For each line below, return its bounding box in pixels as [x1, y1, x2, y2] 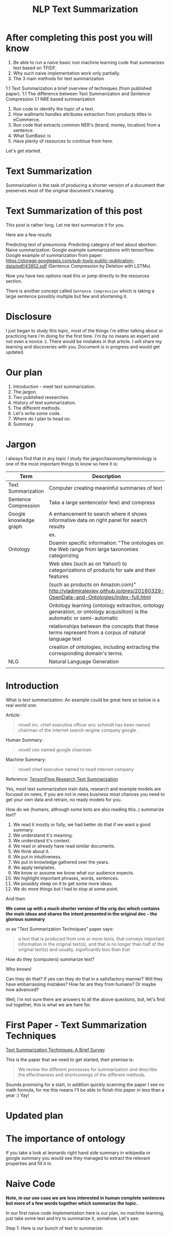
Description [92, 473, 121, 480]
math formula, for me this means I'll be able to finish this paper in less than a [6, 1087, 164, 1093]
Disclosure [6, 311, 52, 322]
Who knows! [6, 966, 32, 972]
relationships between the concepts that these [48, 623, 159, 630]
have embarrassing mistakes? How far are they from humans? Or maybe [6, 981, 156, 987]
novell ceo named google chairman [18, 746, 92, 753]
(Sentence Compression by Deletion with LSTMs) [48, 263, 151, 269]
